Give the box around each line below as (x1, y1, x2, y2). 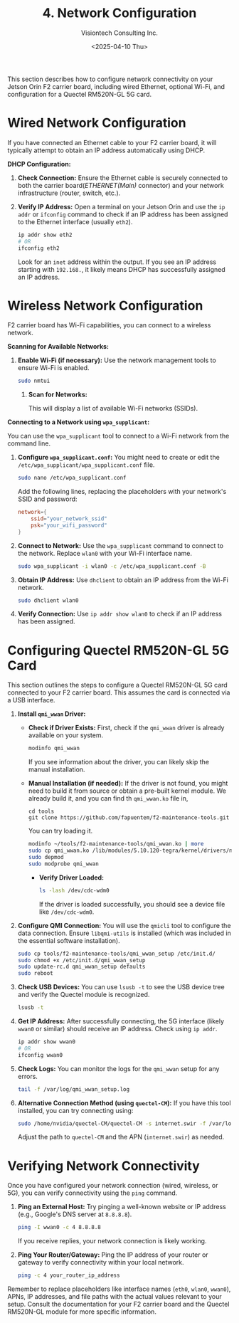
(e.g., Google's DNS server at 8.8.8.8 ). (17, 1210, 132, 1218)
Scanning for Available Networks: (7, 342, 109, 351)
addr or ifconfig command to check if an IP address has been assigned (17, 210, 228, 218)
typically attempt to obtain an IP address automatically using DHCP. (7, 146, 206, 154)
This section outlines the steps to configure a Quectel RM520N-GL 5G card (7, 681, 228, 690)
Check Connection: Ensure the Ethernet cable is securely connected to (17, 173, 228, 182)
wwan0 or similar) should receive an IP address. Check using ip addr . (17, 1025, 218, 1033)
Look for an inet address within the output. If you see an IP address (17, 258, 217, 266)
